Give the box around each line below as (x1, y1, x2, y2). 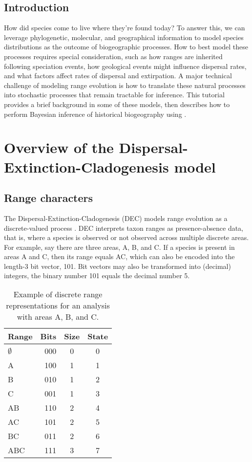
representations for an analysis (6, 300, 110, 311)
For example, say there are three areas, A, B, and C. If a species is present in (4, 242, 235, 252)
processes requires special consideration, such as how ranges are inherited (4, 51, 223, 61)
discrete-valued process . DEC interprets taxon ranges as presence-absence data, (4, 222, 244, 233)
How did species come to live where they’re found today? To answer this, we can (4, 22, 245, 33)
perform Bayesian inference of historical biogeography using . (4, 109, 187, 119)
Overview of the (4, 137, 114, 157)
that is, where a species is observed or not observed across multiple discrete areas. (4, 232, 249, 242)
